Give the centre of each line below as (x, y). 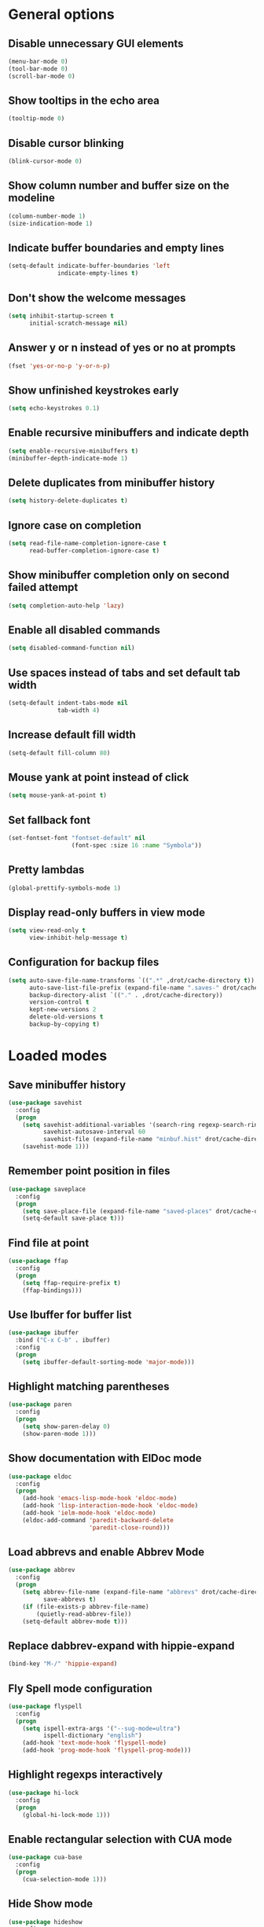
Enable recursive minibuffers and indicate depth (128, 433)
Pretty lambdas (46, 870)
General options (62, 15)
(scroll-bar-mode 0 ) (42, 76)
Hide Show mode (51, 1904)
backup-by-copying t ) (64, 1024)
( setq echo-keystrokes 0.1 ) (54, 409)
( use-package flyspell (45, 1706)
